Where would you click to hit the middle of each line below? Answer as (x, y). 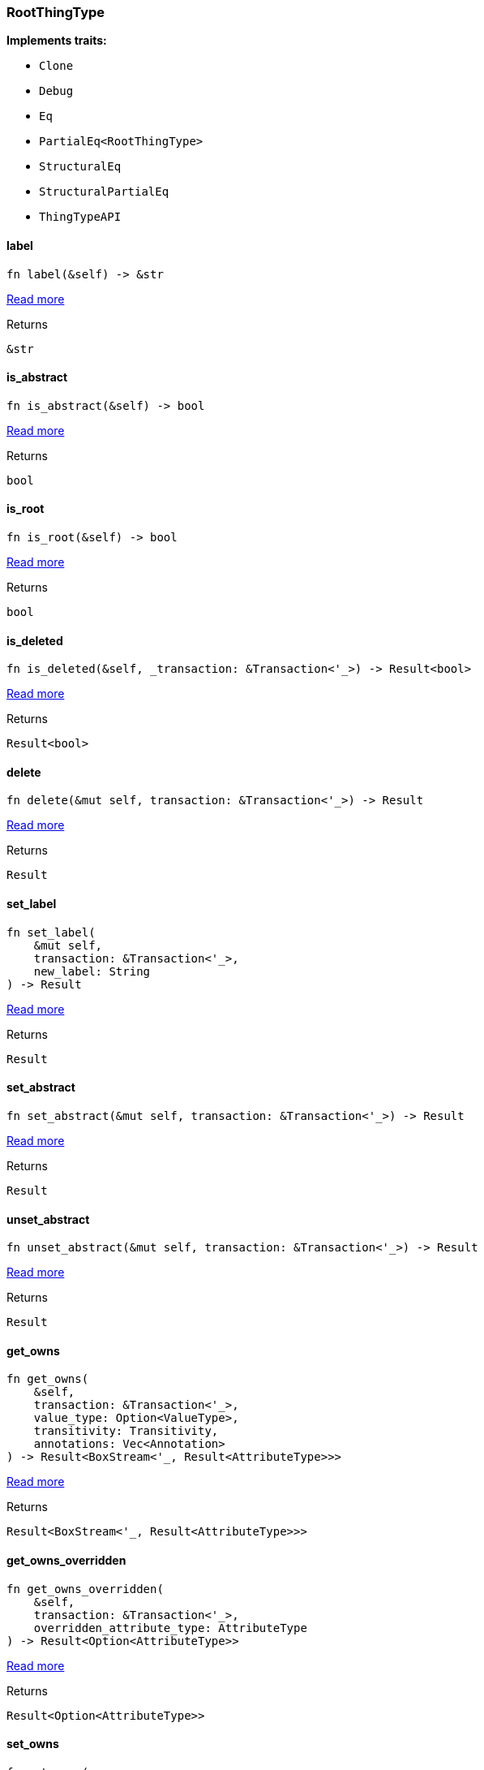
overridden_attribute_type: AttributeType (170, 1628)
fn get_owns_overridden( (85, 1589)
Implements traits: (57, 41)
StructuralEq (80, 167)
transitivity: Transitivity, (126, 1431)
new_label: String (92, 971)
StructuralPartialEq (104, 192)
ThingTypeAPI (80, 217)
